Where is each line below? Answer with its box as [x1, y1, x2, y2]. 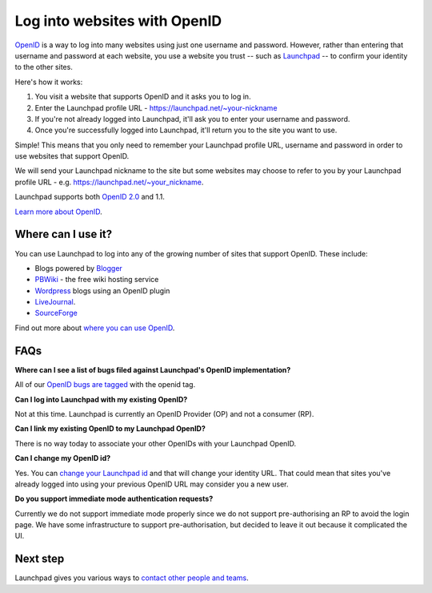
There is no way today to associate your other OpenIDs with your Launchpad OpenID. [14, 438, 297, 448]
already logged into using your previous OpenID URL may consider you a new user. [14, 479, 289, 489]
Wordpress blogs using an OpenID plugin [34, 285, 170, 296]
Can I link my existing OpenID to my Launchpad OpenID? [14, 424, 206, 434]
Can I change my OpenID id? [14, 454, 111, 463]
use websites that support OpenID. [14, 151, 130, 161]
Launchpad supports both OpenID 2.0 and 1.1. [14, 192, 166, 202]
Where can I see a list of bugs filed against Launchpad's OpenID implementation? [14, 365, 291, 374]
